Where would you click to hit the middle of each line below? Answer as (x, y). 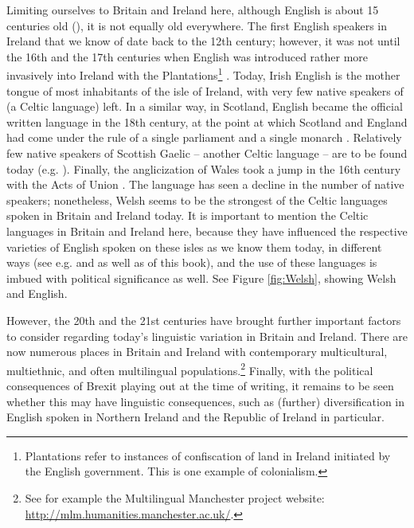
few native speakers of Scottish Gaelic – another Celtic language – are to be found (207, 153)
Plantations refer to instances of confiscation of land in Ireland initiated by (208, 455)
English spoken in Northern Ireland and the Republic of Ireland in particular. (195, 417)
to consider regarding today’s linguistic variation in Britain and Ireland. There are (207, 336)
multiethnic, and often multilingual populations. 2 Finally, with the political (190, 369)
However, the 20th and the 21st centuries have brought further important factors (204, 320)
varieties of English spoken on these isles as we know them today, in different (194, 246)
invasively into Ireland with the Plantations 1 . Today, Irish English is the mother (203, 74)
